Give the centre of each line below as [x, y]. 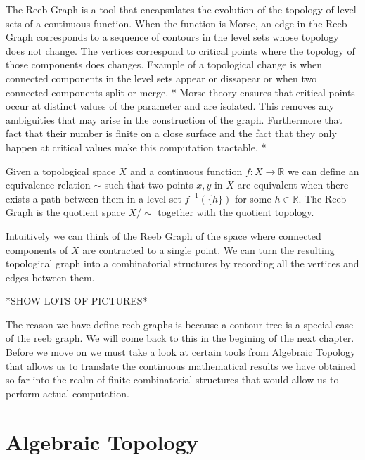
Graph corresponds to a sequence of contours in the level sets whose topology [172, 37]
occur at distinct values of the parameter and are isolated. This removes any [170, 106]
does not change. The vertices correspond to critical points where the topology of [180, 50]
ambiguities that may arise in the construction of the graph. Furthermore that [174, 119]
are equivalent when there [293, 185]
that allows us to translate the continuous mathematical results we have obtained [181, 365]
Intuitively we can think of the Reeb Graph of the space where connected [164, 235]
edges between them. [50, 277]
